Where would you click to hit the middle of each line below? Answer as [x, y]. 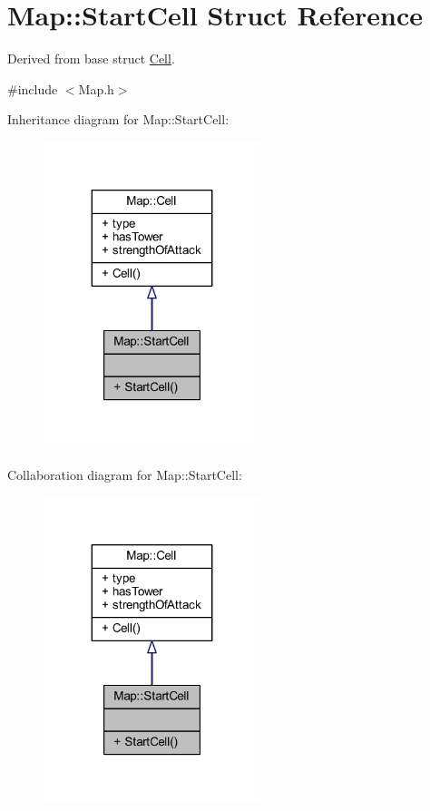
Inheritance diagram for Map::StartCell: [118, 119]
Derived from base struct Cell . [91, 59]
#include [33, 88]
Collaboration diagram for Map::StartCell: [125, 474]
